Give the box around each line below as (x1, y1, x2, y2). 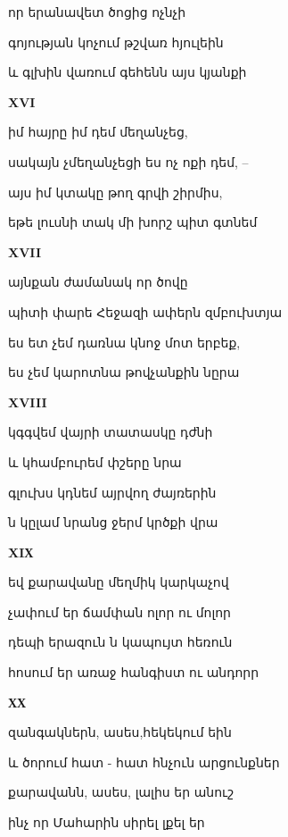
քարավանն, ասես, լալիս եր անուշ (8, 783, 235, 801)
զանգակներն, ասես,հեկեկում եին (8, 723, 232, 741)
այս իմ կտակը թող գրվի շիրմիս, (8, 182, 223, 201)
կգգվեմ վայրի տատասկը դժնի (8, 423, 213, 441)
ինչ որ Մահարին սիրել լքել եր (8, 813, 205, 832)
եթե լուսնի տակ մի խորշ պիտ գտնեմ (8, 213, 258, 231)
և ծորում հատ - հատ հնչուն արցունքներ (8, 752, 280, 771)
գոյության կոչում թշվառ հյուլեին (8, 32, 224, 51)
